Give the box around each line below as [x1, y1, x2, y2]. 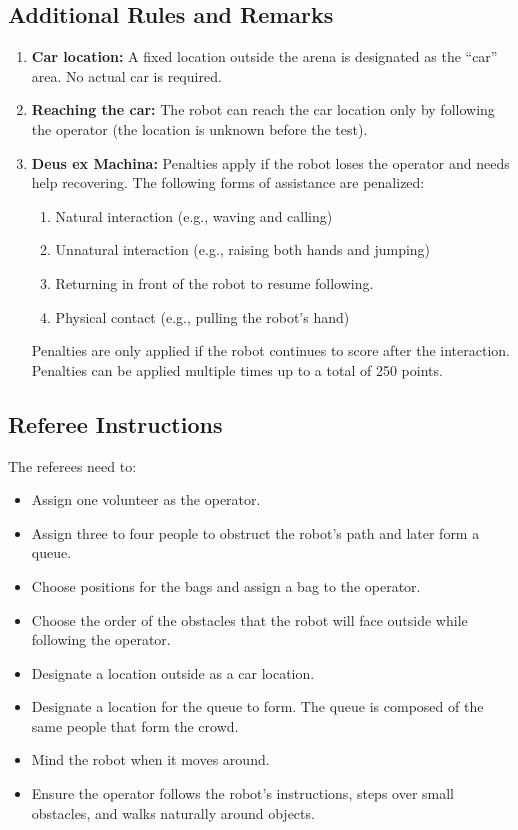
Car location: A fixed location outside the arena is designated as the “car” [31, 46, 498, 67]
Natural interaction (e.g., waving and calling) [55, 205, 333, 226]
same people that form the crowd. [31, 715, 239, 736]
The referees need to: [8, 455, 137, 476]
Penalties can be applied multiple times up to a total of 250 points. [31, 359, 443, 380]
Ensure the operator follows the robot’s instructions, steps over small [31, 783, 455, 804]
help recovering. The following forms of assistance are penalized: [31, 172, 425, 193]
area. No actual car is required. [31, 65, 222, 86]
